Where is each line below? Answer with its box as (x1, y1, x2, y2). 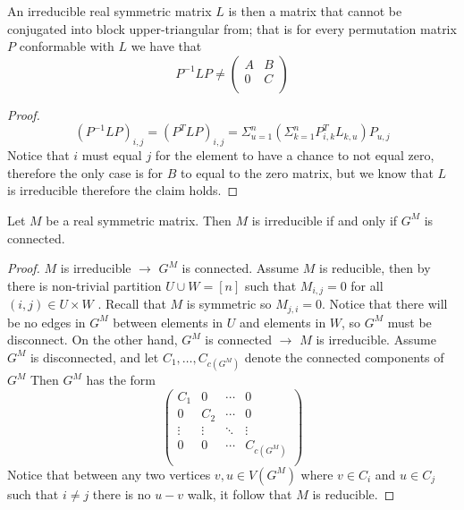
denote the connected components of (244, 347, 444, 366)
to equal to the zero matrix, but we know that (181, 163, 434, 182)
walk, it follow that (187, 484, 292, 503)
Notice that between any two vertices (7, 464, 211, 483)
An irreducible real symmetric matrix (7, 2, 212, 20)
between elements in (113, 312, 224, 331)
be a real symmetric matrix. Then (46, 210, 232, 229)
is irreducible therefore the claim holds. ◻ (7, 181, 239, 200)
